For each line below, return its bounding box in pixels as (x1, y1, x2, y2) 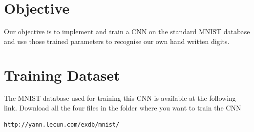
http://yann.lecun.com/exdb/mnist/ (4, 121, 120, 128)
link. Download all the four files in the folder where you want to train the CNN (4, 103, 241, 113)
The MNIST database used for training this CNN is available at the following (4, 93, 236, 103)
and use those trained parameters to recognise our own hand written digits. (4, 36, 230, 46)
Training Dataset (4, 65, 120, 85)
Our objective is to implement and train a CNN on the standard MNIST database (4, 26, 250, 37)
